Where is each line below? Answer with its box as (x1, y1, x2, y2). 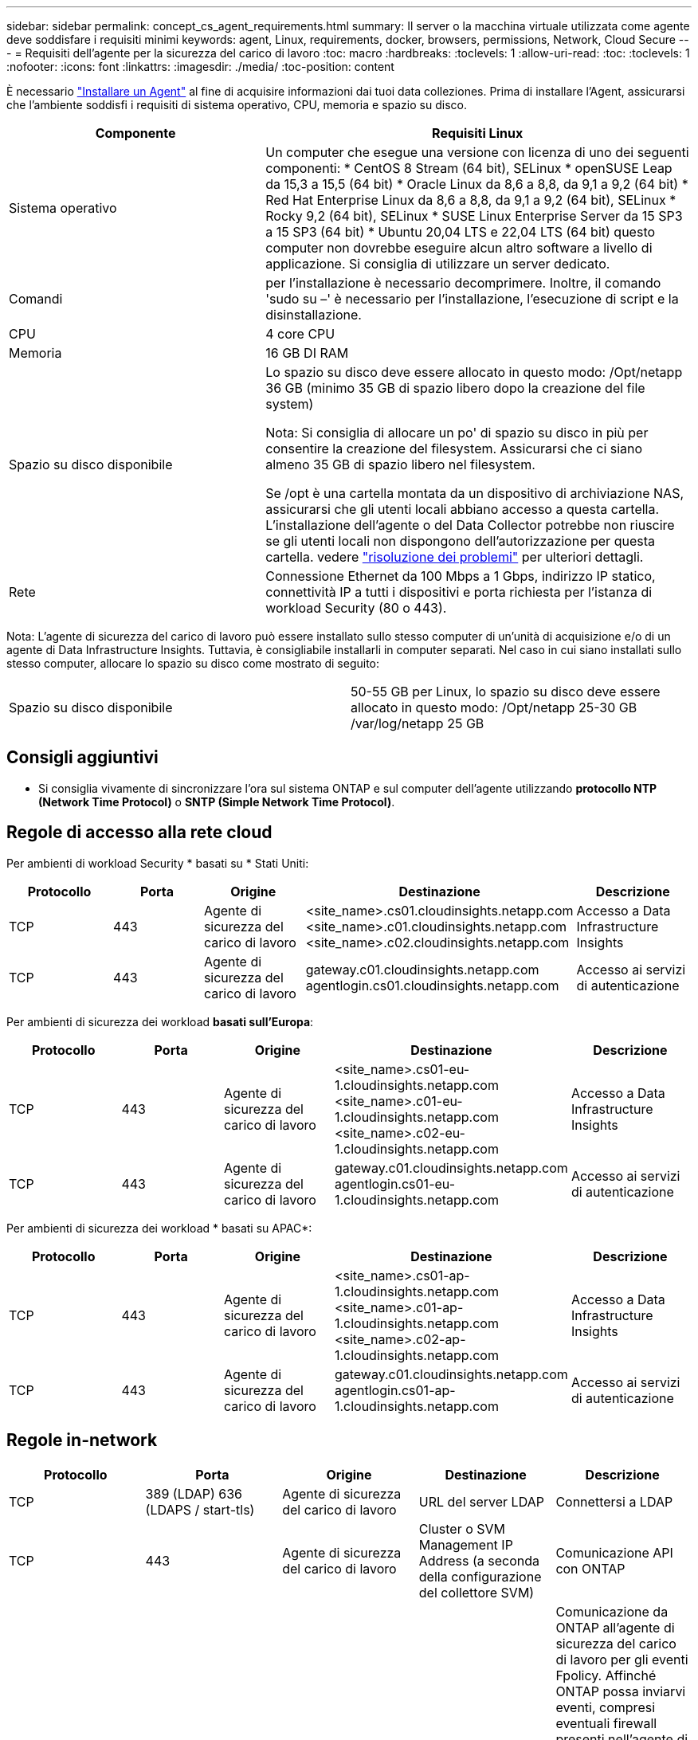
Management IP (418, 1536, 513, 1553)
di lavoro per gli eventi (555, 1651, 688, 1667)
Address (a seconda (418, 1552, 539, 1569)
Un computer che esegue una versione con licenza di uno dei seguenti (265, 144, 689, 160)
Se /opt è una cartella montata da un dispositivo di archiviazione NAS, (265, 485, 684, 501)
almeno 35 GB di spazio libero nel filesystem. (265, 457, 535, 472)
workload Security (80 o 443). (265, 600, 447, 616)
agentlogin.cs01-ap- (334, 1381, 456, 1398)
